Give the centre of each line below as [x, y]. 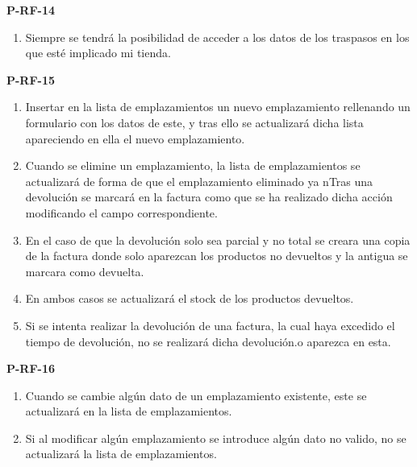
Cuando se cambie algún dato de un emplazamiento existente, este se [196, 395]
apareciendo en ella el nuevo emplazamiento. [135, 138]
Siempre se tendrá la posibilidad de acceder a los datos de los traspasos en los [217, 37]
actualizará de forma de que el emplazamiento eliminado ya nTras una [199, 181]
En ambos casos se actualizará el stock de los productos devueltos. [190, 298]
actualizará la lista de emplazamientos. [121, 454]
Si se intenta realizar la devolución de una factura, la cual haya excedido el [210, 325]
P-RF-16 [31, 368]
